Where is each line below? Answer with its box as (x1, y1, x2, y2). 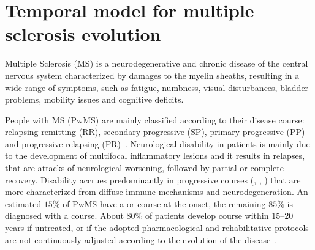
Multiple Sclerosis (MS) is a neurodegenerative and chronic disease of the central (5, 57, 308, 70)
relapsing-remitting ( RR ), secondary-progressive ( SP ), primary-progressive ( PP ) (5, 125, 305, 138)
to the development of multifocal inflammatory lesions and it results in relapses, (5, 149, 305, 162)
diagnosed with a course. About (5, 209, 124, 222)
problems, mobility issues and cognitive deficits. (5, 93, 184, 106)
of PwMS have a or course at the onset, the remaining (63, 197, 266, 210)
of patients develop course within (145, 209, 269, 222)
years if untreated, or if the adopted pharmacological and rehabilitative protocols (5, 221, 309, 234)
